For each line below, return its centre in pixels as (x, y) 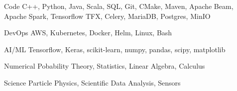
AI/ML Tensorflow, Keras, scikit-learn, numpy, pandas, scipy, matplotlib (115, 49)
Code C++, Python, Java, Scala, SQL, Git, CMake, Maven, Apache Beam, (119, 6)
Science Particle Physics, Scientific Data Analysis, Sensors (92, 82)
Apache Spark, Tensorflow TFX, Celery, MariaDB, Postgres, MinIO (107, 16)
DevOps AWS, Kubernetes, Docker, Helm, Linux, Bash (88, 33)
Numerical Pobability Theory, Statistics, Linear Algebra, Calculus (105, 66)
